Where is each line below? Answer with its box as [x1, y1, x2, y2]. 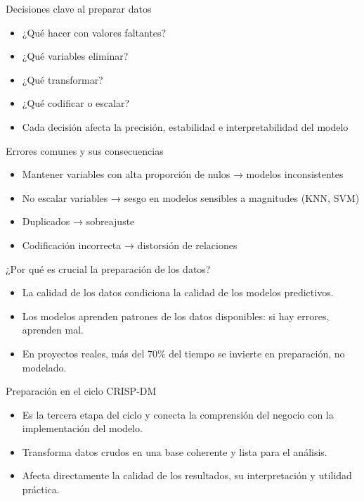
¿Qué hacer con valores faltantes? [22, 25, 167, 39]
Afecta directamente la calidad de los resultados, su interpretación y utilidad [22, 468, 352, 483]
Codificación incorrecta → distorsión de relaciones [22, 237, 238, 252]
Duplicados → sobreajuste [22, 214, 135, 229]
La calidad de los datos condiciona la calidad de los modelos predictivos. [22, 285, 334, 300]
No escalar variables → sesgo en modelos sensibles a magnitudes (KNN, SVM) [22, 190, 360, 205]
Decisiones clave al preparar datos [6, 1, 152, 15]
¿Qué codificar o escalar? [22, 96, 129, 110]
